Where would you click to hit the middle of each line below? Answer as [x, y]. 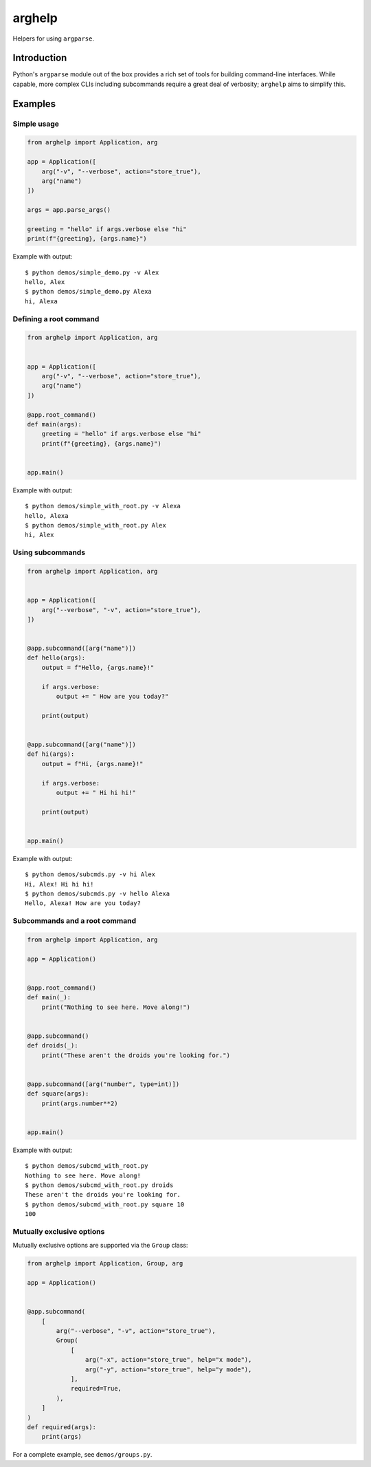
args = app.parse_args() [69, 210]
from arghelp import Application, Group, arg [105, 1263]
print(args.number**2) [80, 1103]
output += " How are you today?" [112, 697]
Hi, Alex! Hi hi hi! [59, 884]
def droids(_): [53, 1046]
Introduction [40, 58]
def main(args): [55, 424]
